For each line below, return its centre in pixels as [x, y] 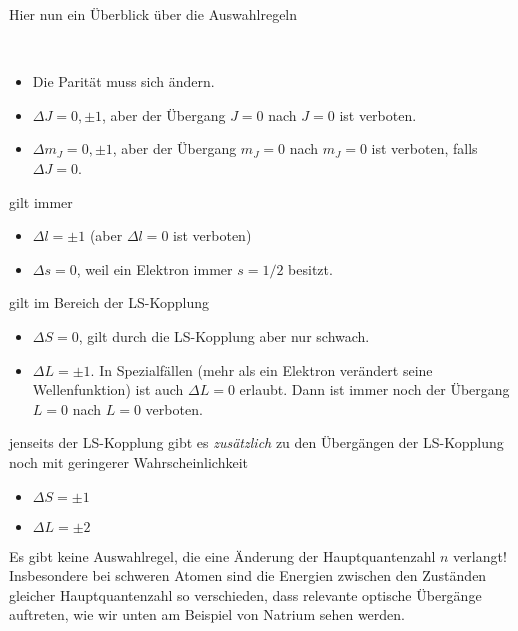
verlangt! [480, 555]
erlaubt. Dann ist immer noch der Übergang [374, 389]
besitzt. [310, 268]
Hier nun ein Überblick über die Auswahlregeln [153, 14]
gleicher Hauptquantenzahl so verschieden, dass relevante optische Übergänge [245, 594]
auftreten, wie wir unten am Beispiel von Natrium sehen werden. [207, 614]
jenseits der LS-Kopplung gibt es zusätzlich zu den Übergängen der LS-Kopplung [256, 442]
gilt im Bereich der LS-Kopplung [109, 302]
